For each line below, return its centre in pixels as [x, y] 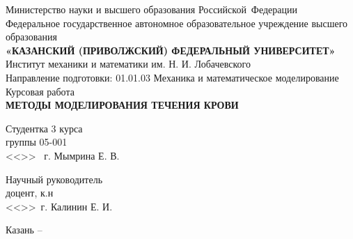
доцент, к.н [30, 193]
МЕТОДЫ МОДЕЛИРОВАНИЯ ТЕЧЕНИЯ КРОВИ [122, 105]
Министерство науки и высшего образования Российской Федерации [151, 9]
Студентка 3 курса [44, 128]
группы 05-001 [37, 142]
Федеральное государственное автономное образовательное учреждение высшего [177, 23]
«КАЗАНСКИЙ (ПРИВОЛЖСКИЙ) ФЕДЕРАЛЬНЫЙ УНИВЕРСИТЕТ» [171, 50]
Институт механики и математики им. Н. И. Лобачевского [128, 64]
